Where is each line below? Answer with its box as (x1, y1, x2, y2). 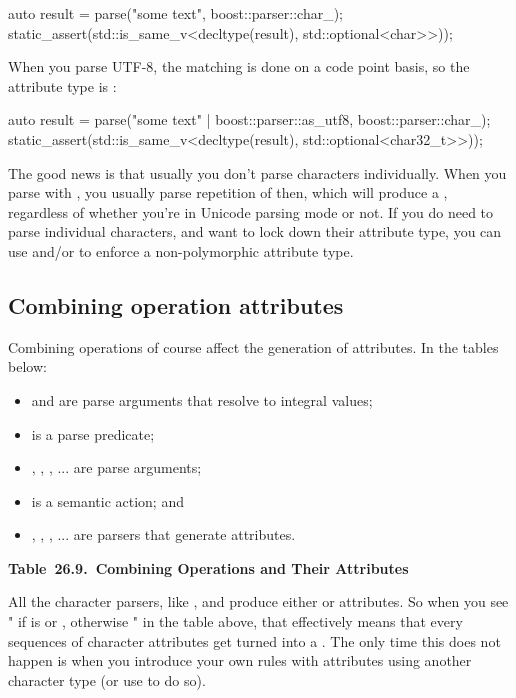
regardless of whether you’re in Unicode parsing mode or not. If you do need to (8, 201, 494, 222)
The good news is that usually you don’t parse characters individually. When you (8, 162, 507, 183)
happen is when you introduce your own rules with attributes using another (8, 650, 472, 671)
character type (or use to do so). (8, 669, 206, 690)
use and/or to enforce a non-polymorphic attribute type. (8, 240, 354, 261)
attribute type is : (8, 75, 117, 96)
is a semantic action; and (31, 490, 184, 511)
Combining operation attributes (8, 289, 344, 320)
